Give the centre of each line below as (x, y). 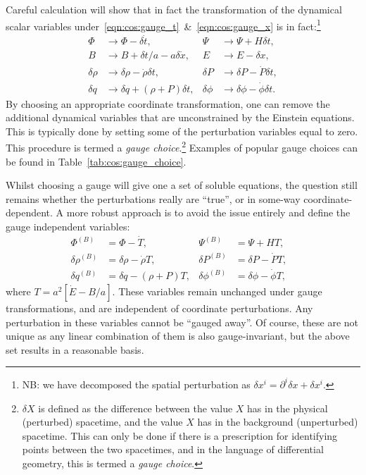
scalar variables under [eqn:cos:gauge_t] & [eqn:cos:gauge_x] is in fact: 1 (163, 25)
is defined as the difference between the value (135, 408)
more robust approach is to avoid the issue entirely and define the (208, 212)
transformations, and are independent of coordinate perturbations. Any (159, 308)
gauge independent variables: (68, 227)
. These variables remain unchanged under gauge (217, 291)
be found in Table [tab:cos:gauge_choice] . (96, 161)
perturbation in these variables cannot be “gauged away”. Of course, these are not (182, 322)
